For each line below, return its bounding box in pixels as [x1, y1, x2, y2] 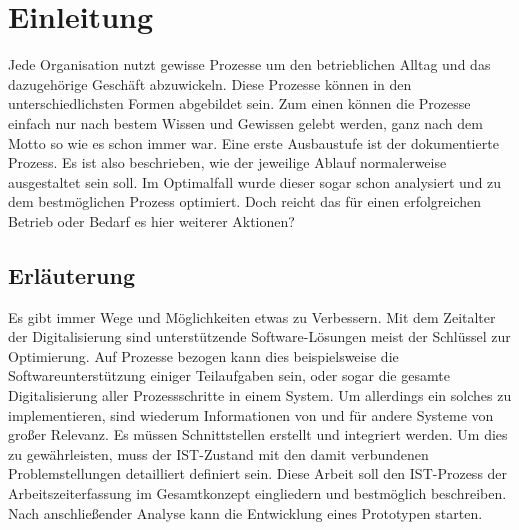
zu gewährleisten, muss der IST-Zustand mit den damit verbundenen [8, 443, 429, 464]
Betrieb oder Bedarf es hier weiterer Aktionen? [8, 210, 295, 231]
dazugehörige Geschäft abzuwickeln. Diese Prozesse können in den [8, 73, 412, 94]
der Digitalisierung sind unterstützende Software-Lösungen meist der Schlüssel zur [8, 326, 511, 347]
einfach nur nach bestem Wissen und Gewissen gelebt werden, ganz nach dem [8, 112, 483, 133]
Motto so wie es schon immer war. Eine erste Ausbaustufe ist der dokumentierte [8, 132, 499, 153]
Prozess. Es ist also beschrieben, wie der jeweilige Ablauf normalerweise [8, 152, 447, 173]
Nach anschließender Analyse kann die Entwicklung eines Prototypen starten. [8, 502, 483, 523]
